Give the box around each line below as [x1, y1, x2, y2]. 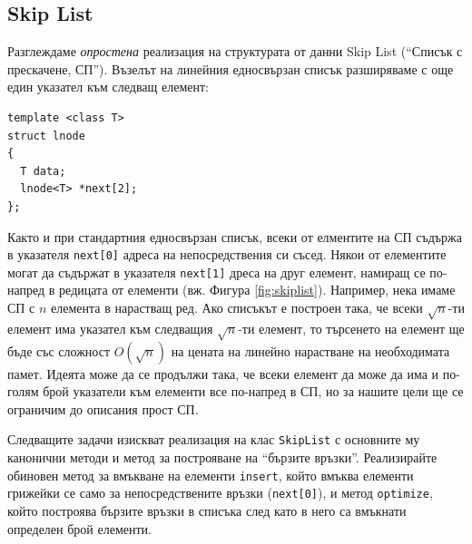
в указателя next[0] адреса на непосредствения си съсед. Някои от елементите [7, 245, 447, 264]
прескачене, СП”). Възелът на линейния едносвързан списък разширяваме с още [7, 59, 454, 78]
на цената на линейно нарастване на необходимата [171, 341, 450, 360]
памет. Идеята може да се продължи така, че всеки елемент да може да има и [7, 364, 439, 383]
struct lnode [7, 129, 85, 142]
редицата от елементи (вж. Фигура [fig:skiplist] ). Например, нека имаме [59, 280, 456, 299]
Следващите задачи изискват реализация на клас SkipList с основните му [7, 430, 420, 449]
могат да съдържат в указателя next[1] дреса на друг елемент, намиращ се [7, 262, 426, 281]
